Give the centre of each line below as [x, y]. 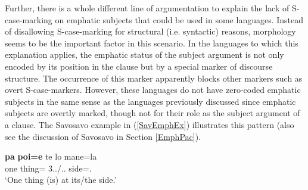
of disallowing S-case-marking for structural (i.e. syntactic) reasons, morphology [150, 31]
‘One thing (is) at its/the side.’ [61, 180]
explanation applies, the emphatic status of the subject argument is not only [144, 54]
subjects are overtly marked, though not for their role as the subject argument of [153, 113]
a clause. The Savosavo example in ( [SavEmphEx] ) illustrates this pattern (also [150, 124]
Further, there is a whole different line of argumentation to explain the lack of [147, 8]
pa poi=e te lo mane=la [51, 156]
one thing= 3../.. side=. [48, 168]
